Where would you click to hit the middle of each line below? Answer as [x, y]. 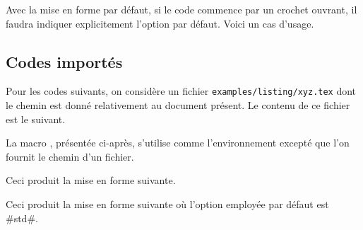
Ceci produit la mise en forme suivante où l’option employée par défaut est [167, 204]
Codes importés [64, 61]
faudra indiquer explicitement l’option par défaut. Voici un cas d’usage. [160, 23]
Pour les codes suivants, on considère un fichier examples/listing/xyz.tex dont [181, 91]
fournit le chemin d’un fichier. [70, 156]
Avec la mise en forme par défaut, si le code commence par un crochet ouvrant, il [181, 9]
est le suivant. [36, 119]
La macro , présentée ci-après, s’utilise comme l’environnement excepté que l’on [178, 143]
